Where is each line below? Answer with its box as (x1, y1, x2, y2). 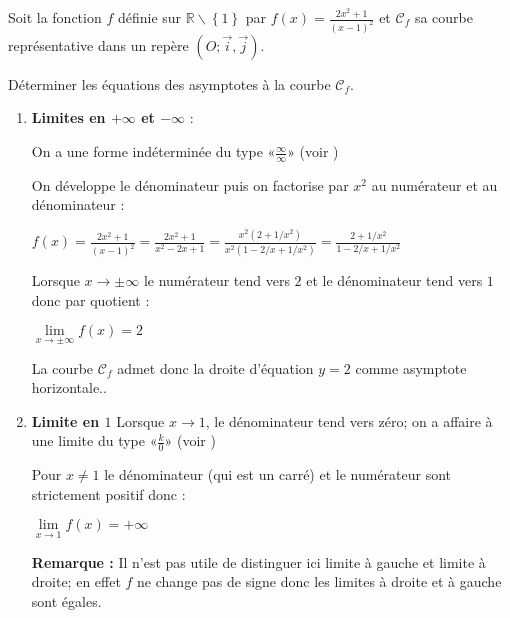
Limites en (31, 107, 106, 128)
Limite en (31, 410, 100, 431)
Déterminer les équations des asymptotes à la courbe (8, 73, 331, 94)
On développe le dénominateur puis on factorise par (31, 174, 349, 195)
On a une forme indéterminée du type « (31, 141, 276, 162)
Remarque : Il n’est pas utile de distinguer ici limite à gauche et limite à (31, 551, 486, 572)
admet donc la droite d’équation (117, 357, 314, 378)
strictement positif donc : (31, 483, 186, 504)
